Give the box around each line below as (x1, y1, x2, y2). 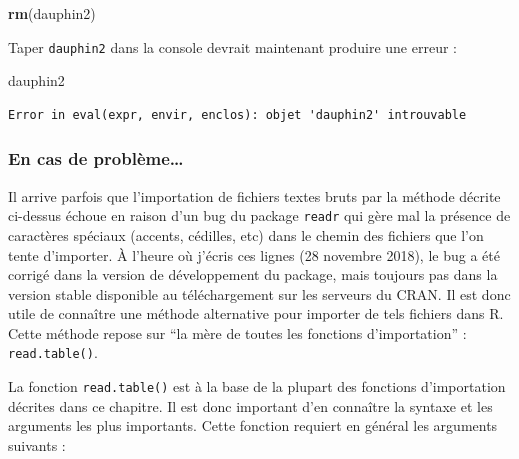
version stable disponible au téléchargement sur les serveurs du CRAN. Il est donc (8, 283, 511, 304)
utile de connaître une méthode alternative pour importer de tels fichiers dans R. (8, 303, 504, 324)
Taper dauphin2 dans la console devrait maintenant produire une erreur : (8, 36, 457, 57)
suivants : (8, 434, 66, 455)
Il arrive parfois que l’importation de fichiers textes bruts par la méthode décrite (8, 185, 501, 206)
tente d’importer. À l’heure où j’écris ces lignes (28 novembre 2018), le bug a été (8, 244, 500, 265)
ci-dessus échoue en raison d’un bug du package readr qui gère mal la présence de (8, 205, 511, 226)
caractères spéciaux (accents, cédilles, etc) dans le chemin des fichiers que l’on (8, 224, 484, 245)
